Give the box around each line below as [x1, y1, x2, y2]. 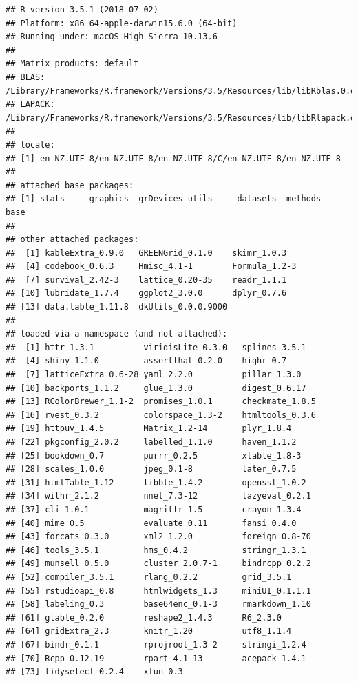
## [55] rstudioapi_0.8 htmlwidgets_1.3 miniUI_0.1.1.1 [6, 585, 311, 596]
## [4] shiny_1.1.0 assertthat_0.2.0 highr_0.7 [6, 356, 287, 366]
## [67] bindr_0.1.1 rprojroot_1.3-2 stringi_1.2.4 [6, 639, 306, 650]
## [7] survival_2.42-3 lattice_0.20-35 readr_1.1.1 [6, 274, 287, 285]
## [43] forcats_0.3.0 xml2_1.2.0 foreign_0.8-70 [6, 532, 311, 542]
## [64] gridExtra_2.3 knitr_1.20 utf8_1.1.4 [6, 626, 292, 636]
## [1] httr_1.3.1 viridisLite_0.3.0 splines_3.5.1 [6, 342, 306, 352]
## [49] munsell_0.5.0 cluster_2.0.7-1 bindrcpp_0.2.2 [6, 559, 311, 569]
